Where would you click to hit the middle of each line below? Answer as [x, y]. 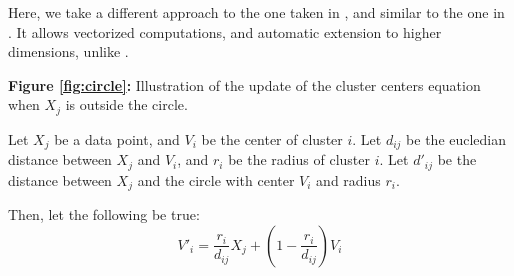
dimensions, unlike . [68, 51]
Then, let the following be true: [104, 214]
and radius [348, 179]
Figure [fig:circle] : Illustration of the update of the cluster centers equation [244, 84]
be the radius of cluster [299, 159]
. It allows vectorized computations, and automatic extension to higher [225, 31]
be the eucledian [456, 138]
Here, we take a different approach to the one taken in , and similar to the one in [256, 12]
